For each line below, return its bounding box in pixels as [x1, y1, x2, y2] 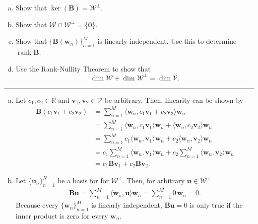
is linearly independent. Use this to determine [97, 36, 237, 46]
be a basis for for [57, 175, 109, 186]
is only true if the [190, 200, 243, 210]
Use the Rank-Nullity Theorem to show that [15, 63, 151, 74]
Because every [15, 200, 59, 210]
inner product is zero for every [15, 210, 108, 221]
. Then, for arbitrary [122, 175, 185, 186]
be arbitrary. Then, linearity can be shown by [104, 94, 243, 105]
